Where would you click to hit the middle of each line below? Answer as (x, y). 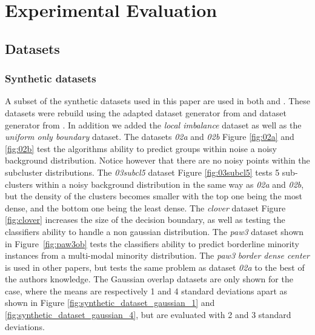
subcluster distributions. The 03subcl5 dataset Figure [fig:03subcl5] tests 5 (142, 172)
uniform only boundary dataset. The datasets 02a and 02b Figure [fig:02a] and (150, 137)
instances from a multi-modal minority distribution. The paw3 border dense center (157, 255)
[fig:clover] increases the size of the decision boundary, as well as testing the (145, 220)
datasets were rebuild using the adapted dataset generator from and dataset (146, 112)
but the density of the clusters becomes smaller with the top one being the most (154, 196)
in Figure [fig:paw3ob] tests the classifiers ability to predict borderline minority (152, 243)
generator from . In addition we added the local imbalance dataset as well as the (153, 124)
